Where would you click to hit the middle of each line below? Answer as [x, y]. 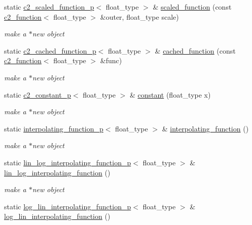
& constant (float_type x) [170, 94]
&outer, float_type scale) [139, 16]
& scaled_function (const [192, 7]
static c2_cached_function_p [50, 50]
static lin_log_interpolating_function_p [68, 162]
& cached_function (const [195, 50]
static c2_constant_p [38, 94]
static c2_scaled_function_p [49, 7]
